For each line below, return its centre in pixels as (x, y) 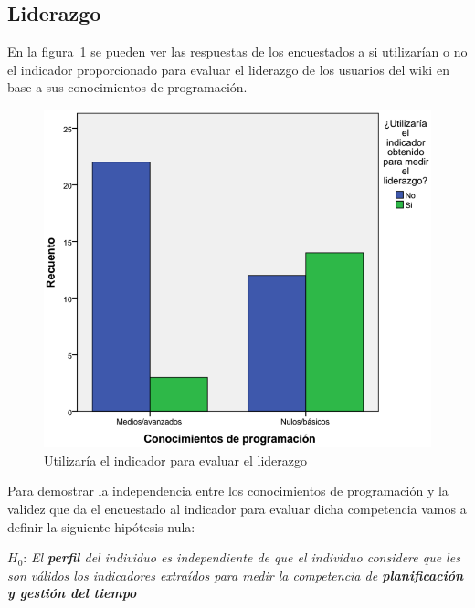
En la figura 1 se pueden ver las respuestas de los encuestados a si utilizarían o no (237, 52)
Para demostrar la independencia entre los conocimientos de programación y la (228, 491)
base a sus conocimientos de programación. (127, 87)
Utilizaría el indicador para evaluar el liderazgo (175, 460)
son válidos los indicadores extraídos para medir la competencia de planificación (236, 575)
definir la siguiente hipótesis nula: (101, 526)
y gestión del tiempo (72, 593)
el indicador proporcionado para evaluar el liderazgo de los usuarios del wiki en (228, 69)
